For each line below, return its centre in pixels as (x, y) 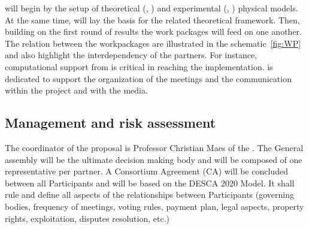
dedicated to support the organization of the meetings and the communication (148, 78)
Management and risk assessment (110, 123)
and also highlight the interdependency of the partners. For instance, (131, 55)
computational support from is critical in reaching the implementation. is (139, 66)
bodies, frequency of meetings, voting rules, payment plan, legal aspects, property (154, 206)
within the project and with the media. (76, 90)
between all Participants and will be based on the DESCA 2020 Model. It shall (150, 183)
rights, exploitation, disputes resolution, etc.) (87, 218)
